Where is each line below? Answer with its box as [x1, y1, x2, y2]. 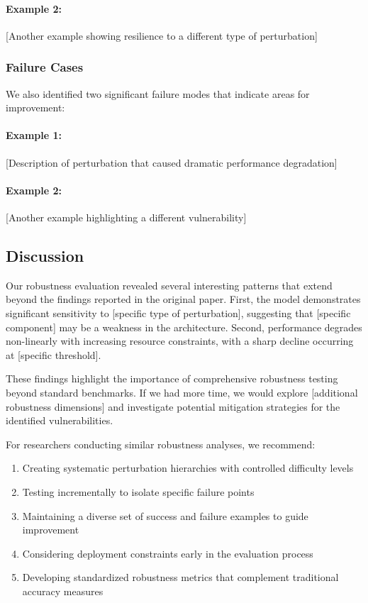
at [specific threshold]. [6, 347, 101, 362]
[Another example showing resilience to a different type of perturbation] [6, 28, 318, 43]
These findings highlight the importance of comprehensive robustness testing [6, 371, 338, 386]
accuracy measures [22, 583, 104, 598]
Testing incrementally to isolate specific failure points [22, 484, 255, 499]
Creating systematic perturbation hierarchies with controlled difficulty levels [22, 460, 354, 475]
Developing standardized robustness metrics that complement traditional [22, 570, 339, 585]
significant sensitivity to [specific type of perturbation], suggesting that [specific [6, 305, 351, 320]
